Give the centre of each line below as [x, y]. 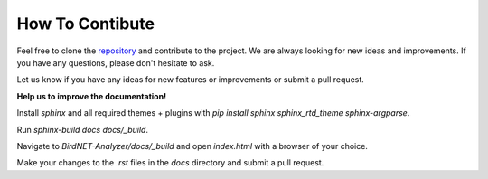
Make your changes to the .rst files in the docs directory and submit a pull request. [170, 163]
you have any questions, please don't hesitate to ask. [116, 62]
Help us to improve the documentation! [92, 96]
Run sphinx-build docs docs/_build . [83, 129]
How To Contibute [86, 24]
